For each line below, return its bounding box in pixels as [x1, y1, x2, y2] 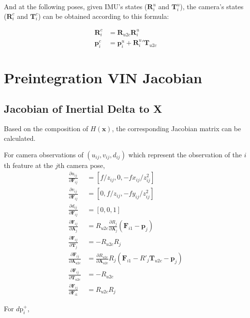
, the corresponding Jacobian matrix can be [112, 123, 241, 134]
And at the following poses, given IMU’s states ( [4, 1, 147, 11]
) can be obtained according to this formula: [38, 11, 169, 21]
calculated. [4, 133, 36, 143]
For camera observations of [4, 149, 84, 159]
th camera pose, [58, 160, 105, 170]
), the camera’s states [180, 1, 244, 11]
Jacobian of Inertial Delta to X [4, 101, 162, 116]
